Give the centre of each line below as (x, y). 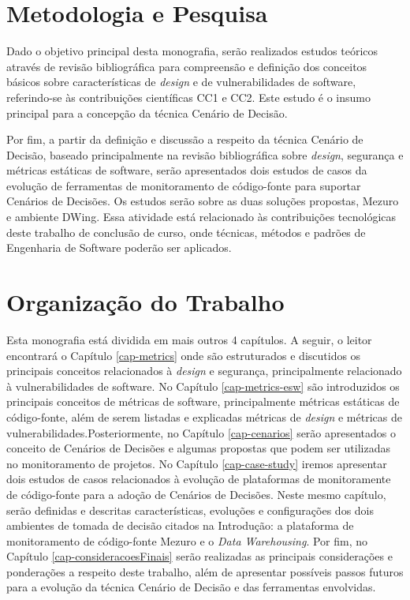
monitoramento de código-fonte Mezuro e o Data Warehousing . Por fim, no (187, 540)
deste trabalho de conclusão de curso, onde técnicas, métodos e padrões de (186, 232)
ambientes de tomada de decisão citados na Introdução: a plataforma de (180, 525)
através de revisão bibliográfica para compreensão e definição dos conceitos (187, 66)
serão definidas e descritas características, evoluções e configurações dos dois (190, 510)
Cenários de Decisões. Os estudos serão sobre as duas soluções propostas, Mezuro (203, 201)
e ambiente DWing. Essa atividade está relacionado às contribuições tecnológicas (201, 217)
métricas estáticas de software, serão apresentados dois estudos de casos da (187, 170)
